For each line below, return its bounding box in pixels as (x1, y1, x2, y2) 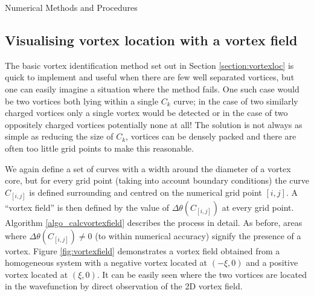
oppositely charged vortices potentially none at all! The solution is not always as (5, 118, 303, 130)
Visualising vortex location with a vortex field (5, 30, 298, 49)
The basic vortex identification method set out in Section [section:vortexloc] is (5, 59, 294, 71)
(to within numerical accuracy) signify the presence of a (95, 229, 301, 242)
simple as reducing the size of (5, 130, 114, 143)
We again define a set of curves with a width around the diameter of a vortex (5, 162, 291, 175)
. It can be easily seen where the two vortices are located (97, 268, 307, 280)
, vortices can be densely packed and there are (126, 130, 296, 143)
